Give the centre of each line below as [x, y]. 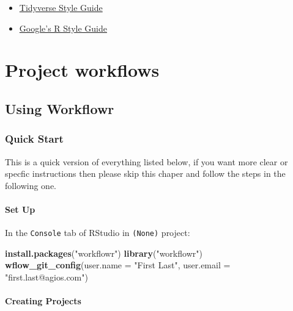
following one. [31, 185]
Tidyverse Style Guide [61, 7]
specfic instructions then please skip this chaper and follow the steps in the [145, 173]
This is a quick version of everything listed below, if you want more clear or [146, 161]
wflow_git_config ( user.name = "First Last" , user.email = [118, 265]
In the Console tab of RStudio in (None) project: [98, 233]
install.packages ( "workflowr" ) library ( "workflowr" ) [104, 253]
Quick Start [34, 139]
